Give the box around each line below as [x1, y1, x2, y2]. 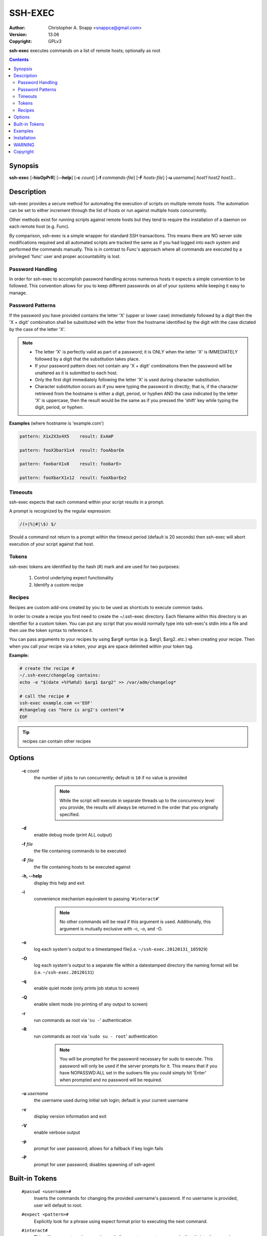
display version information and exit [34, 1113, 107, 1119]
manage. [9, 290, 27, 296]
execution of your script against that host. [9, 541, 94, 547]
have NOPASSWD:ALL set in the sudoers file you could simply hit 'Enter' [59, 1070, 207, 1076]
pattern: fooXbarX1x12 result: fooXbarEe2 [19, 475, 127, 481]
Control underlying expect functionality [34, 575, 114, 581]
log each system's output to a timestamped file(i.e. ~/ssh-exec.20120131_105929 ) [34, 946, 208, 952]
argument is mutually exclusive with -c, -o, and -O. [59, 926, 163, 931]
